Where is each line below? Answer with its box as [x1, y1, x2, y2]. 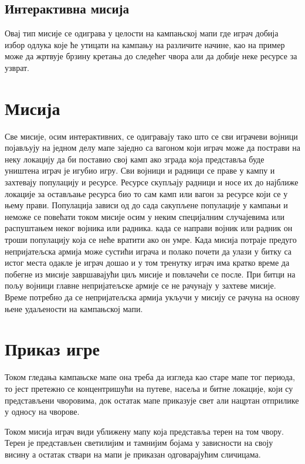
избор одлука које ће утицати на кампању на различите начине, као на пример [5, 38, 285, 50]
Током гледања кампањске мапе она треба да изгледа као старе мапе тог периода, [5, 371, 295, 383]
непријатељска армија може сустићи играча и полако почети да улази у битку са [5, 245, 292, 257]
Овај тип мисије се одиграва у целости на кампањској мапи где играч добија [5, 27, 279, 39]
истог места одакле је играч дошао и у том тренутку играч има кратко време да [5, 256, 290, 269]
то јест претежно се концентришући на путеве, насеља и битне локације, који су [5, 382, 293, 394]
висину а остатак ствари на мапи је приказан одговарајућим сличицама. [5, 448, 261, 460]
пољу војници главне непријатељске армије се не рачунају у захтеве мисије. [5, 279, 276, 292]
